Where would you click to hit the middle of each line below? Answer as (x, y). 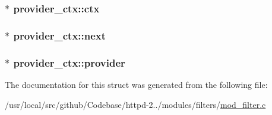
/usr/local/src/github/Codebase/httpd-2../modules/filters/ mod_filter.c (135, 104)
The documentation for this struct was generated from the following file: (136, 84)
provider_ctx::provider (69, 62)
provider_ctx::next (60, 35)
